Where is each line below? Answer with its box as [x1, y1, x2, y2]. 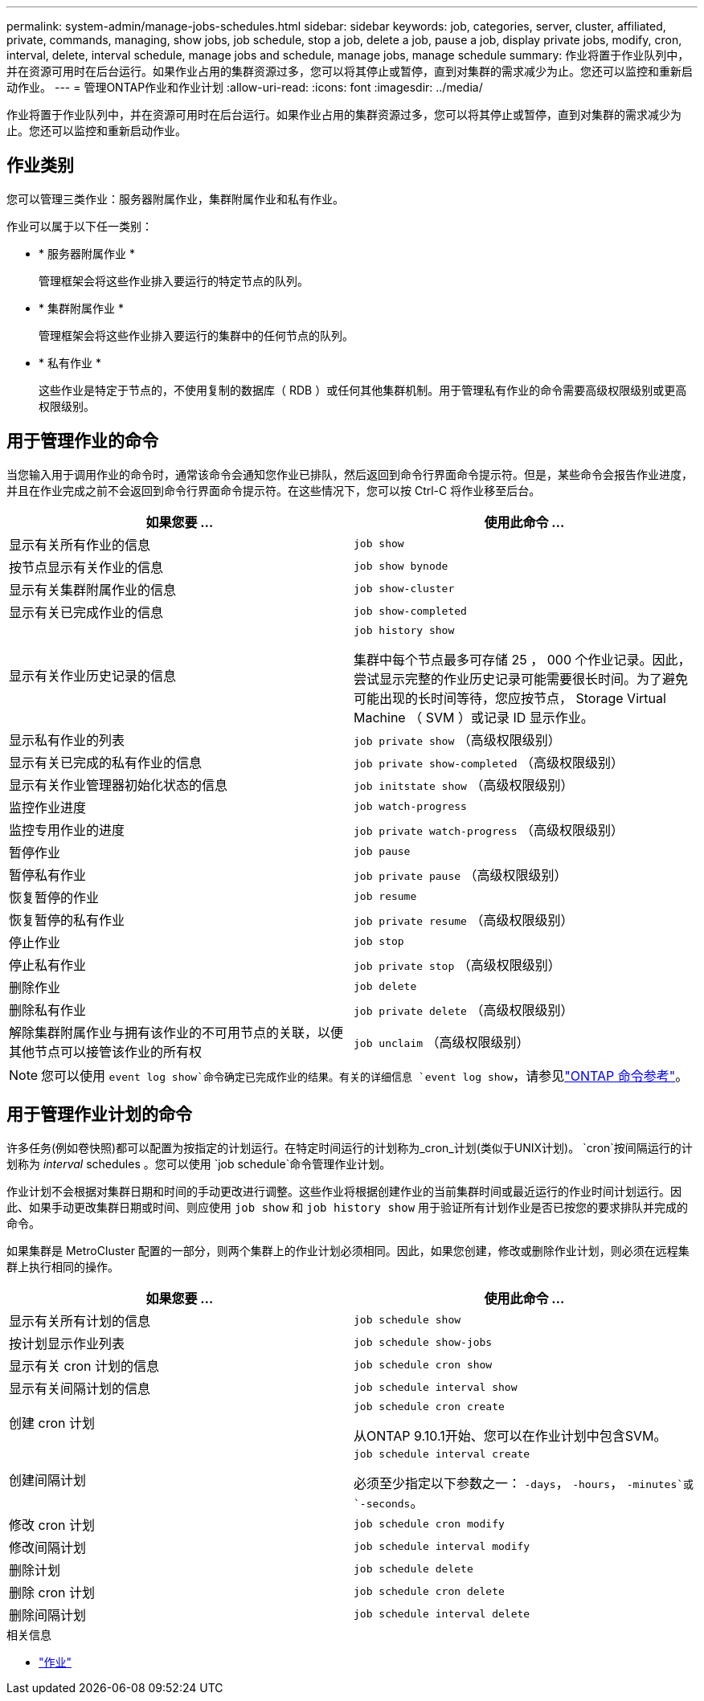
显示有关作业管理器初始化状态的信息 [9, 776, 228, 793]
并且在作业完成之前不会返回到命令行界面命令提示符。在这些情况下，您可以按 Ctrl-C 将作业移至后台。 [6, 483, 541, 497]
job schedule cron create [354, 1400, 505, 1413]
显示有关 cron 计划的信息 [9, 1357, 159, 1374]
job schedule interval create [354, 1447, 530, 1460]
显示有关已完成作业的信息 [9, 603, 164, 620]
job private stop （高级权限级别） [354, 956, 561, 973]
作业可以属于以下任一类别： [6, 219, 153, 233]
